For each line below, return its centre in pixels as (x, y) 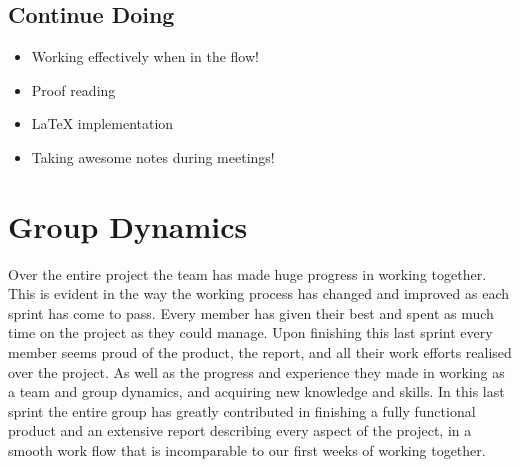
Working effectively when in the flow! (145, 56)
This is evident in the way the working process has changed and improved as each (259, 293)
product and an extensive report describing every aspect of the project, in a (240, 430)
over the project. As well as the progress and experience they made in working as (256, 371)
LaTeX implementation (102, 123)
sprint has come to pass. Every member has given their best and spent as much (251, 312)
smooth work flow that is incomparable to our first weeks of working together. (247, 450)
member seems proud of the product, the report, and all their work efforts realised (260, 352)
